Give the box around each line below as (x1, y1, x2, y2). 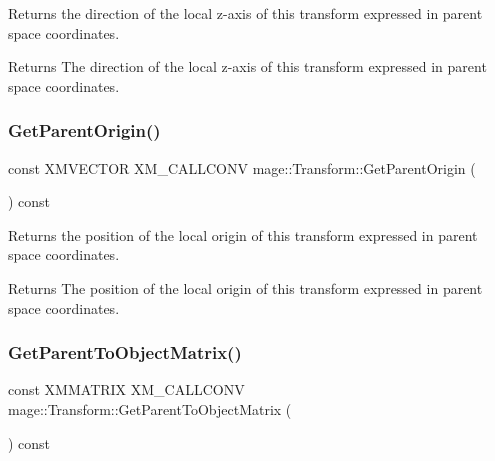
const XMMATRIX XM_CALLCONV (8, 379, 245, 400)
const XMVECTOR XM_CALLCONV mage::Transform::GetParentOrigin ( (8, 157, 476, 178)
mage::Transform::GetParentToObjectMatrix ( (8, 398, 292, 419)
